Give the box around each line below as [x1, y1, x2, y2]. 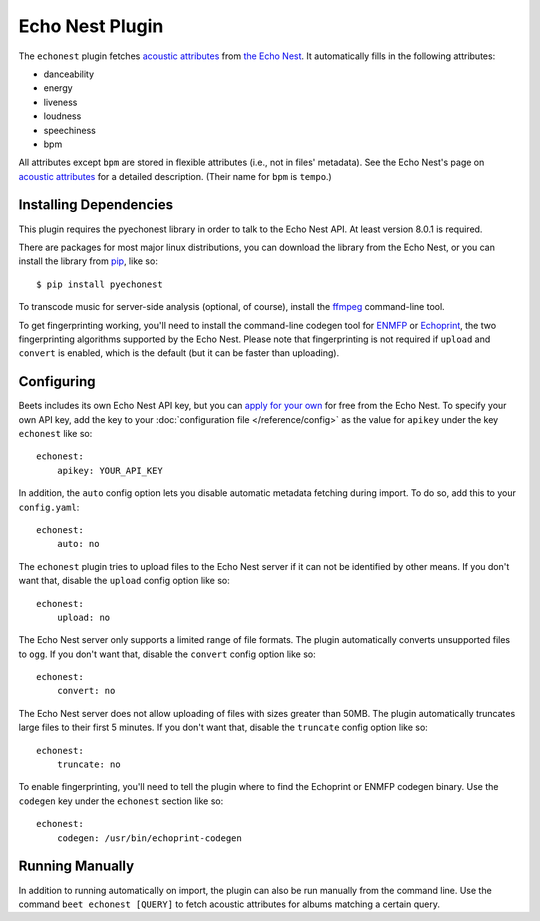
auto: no [56, 538, 100, 550]
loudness [43, 110, 82, 122]
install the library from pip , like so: [18, 255, 159, 267]
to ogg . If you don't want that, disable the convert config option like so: [18, 648, 317, 660]
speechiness [43, 124, 97, 136]
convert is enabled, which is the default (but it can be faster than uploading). [18, 347, 340, 359]
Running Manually [18, 858, 135, 875]
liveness [43, 96, 78, 108]
